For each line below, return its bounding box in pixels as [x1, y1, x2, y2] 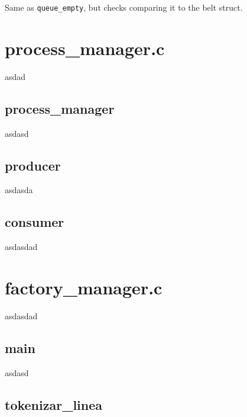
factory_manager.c [5, 275, 162, 299]
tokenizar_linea [5, 395, 103, 413]
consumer [5, 213, 64, 231]
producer [5, 156, 61, 174]
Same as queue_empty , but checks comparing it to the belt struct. [5, 1, 243, 13]
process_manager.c [5, 36, 165, 60]
